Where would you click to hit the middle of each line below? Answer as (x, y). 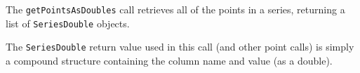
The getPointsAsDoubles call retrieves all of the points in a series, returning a (175, 9)
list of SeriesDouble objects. (68, 23)
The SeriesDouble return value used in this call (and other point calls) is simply (180, 47)
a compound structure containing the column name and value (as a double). (169, 60)
